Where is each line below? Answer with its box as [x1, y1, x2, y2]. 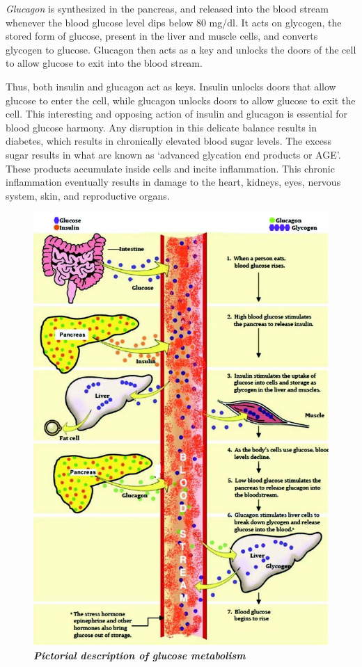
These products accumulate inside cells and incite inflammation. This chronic [6, 161, 335, 175]
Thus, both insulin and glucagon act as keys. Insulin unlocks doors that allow [6, 79, 336, 93]
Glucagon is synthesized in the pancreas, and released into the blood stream [6, 1, 329, 15]
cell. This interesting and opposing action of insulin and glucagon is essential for [6, 106, 348, 121]
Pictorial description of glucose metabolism [33, 648, 246, 662]
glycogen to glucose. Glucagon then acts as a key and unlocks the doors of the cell [6, 42, 356, 56]
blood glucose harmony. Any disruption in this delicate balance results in [6, 120, 317, 134]
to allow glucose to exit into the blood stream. [6, 56, 203, 70]
